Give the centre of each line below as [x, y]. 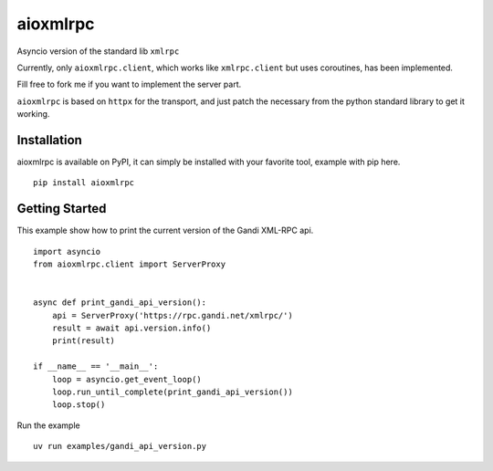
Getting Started [62, 209]
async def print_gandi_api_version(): [120, 303]
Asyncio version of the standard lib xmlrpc [98, 51]
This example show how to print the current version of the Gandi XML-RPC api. [165, 230]
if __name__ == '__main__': [96, 366]
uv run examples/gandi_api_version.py [120, 446]
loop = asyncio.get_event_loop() [127, 379]
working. [33, 114]
